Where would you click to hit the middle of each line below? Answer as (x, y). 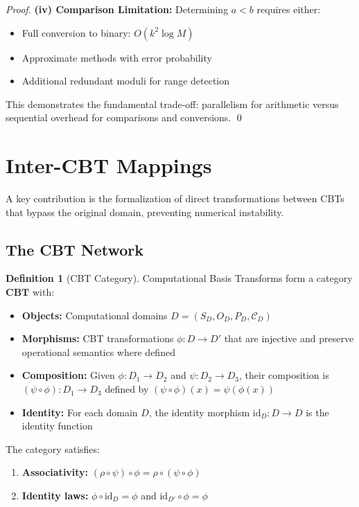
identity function (57, 426)
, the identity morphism (199, 412)
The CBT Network (75, 249)
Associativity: (55, 472)
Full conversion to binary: (76, 32)
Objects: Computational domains (95, 315)
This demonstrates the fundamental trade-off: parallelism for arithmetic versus (172, 104)
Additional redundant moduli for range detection (126, 81)
